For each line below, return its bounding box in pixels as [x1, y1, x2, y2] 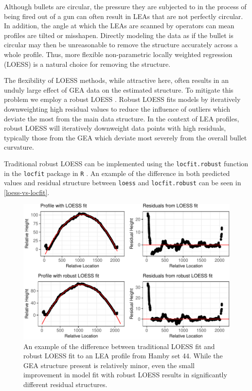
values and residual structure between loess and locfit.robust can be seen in [4, 177, 241, 188]
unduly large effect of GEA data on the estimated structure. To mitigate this [4, 84, 234, 95]
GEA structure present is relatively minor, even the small [23, 360, 195, 370]
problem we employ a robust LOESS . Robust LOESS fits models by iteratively [4, 94, 241, 104]
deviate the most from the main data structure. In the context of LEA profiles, [4, 113, 239, 123]
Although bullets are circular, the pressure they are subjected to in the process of [4, 1, 247, 11]
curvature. [4, 142, 34, 152]
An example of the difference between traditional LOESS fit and [23, 341, 215, 351]
